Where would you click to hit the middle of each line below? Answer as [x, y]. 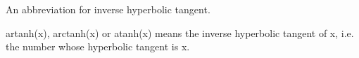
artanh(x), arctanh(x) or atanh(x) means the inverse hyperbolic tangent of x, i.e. [180, 32]
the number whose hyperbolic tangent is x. [98, 46]
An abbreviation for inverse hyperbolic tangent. [108, 9]
